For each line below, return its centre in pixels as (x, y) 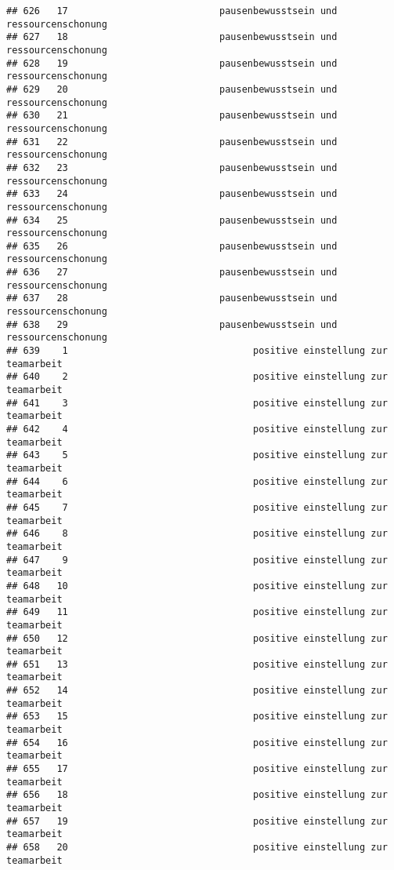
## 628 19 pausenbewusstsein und (172, 63)
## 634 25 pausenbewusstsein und (172, 220)
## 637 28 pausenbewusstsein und (172, 298)
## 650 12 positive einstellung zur (197, 638)
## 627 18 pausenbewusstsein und (172, 37)
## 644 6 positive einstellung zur (197, 481)
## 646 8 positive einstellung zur (197, 534)
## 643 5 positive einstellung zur (197, 455)
